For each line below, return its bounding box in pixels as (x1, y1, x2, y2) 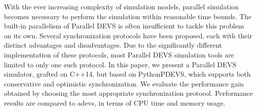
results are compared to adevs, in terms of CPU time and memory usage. (4, 97, 225, 108)
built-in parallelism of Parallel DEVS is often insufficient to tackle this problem (4, 21, 244, 31)
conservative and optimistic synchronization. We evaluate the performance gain (4, 78, 244, 88)
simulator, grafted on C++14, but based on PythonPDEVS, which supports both (4, 69, 251, 79)
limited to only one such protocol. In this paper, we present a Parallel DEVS (4, 59, 236, 69)
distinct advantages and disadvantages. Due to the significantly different (4, 40, 222, 50)
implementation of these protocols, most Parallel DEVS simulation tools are (4, 49, 234, 59)
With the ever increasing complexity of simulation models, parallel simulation (4, 1, 239, 11)
